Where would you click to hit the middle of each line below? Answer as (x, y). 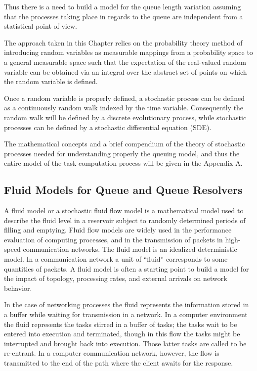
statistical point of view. (41, 26)
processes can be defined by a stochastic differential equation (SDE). (108, 127)
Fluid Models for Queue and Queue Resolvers (123, 190)
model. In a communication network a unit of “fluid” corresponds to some (116, 259)
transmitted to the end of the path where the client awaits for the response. (119, 363)
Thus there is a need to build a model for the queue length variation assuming (123, 6)
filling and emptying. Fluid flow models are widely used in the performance (118, 230)
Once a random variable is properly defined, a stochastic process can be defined (125, 98)
